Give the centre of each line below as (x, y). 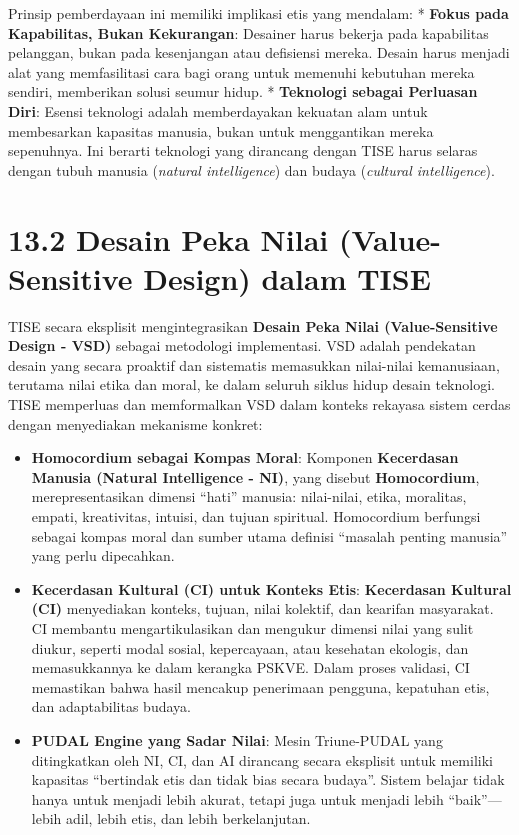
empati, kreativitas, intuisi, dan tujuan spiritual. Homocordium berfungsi (256, 516)
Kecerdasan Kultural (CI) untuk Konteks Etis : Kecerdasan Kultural (271, 588)
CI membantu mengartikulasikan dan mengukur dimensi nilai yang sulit (252, 627)
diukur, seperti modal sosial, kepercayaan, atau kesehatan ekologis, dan (250, 647)
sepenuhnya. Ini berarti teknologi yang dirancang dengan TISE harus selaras (243, 150)
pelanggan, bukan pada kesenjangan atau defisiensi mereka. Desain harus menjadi (259, 52)
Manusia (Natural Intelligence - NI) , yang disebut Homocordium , (255, 476)
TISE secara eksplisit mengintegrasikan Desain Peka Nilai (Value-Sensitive (253, 325)
